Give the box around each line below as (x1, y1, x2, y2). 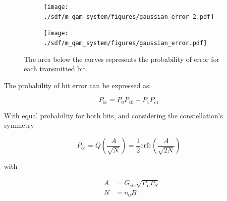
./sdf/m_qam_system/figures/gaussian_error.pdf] (44, 39, 207, 47)
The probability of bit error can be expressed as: (4, 80, 151, 90)
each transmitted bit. (24, 63, 88, 74)
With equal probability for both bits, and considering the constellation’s (4, 110, 223, 120)
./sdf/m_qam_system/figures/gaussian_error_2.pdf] (44, 13, 214, 20)
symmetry (4, 120, 34, 130)
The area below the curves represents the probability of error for (24, 53, 220, 64)
